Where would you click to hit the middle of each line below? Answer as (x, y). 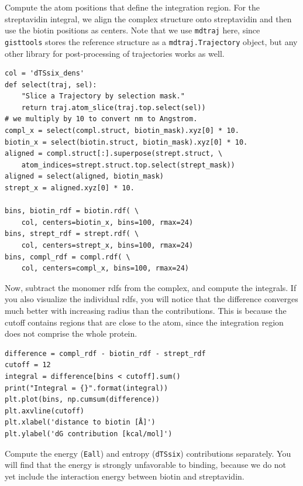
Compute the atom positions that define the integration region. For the (132, 7)
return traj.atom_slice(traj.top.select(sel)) (113, 107)
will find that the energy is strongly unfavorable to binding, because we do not (146, 465)
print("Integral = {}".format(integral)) (87, 388)
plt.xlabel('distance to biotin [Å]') (80, 422)
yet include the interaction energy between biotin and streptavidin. (125, 476)
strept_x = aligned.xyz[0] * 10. (70, 188)
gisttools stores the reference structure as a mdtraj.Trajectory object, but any (151, 41)
